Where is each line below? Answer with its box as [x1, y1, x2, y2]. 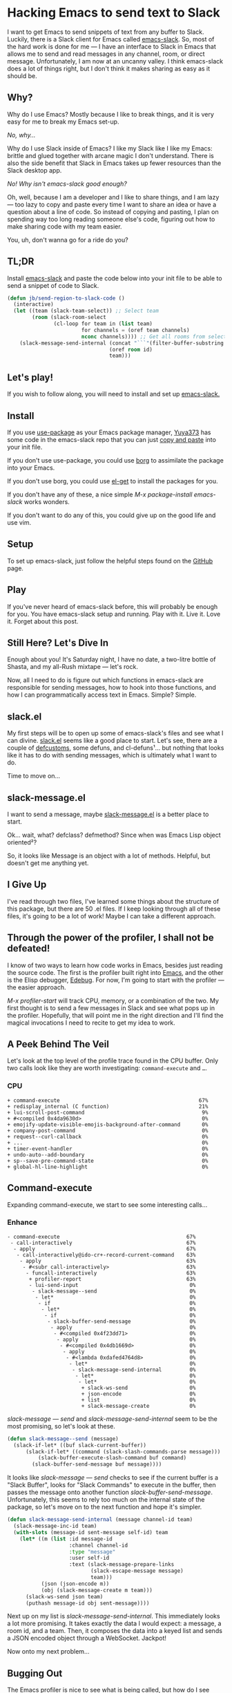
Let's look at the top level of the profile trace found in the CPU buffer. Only [7, 1056, 219, 1065]
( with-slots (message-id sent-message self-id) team [13, 1529, 168, 1536]
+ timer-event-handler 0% [7, 1145, 209, 1152]
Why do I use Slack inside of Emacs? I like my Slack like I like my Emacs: [7, 144, 213, 153]
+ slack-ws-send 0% [81, 1384, 196, 1391]
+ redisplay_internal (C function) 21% [7, 1103, 209, 1110]
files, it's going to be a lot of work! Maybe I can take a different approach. [7, 911, 216, 920]
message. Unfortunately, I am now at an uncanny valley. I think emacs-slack [7, 57, 223, 65]
